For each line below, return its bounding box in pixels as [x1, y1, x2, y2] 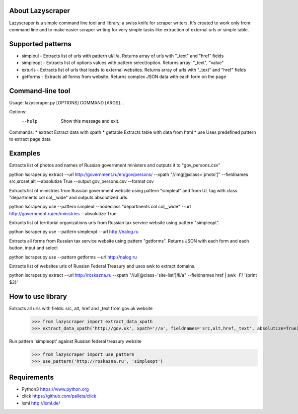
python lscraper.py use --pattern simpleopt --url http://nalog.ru [9, 229, 139, 235]
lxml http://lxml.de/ [21, 400, 61, 406]
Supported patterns [9, 40, 72, 48]
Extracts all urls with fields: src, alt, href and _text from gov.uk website [9, 305, 153, 311]
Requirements [9, 373, 54, 381]
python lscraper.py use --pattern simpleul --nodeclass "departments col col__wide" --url [9, 204, 191, 210]
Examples [9, 149, 41, 158]
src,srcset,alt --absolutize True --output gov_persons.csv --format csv [9, 178, 154, 184]
